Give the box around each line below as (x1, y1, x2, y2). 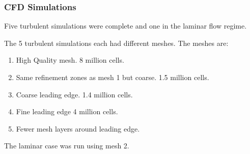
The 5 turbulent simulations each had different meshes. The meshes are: (4, 37, 229, 48)
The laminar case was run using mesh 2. (4, 140, 129, 151)
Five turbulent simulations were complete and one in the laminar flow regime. (4, 20, 247, 31)
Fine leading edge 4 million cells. (16, 106, 118, 117)
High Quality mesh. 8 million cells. (16, 55, 124, 65)
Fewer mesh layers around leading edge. (16, 123, 140, 134)
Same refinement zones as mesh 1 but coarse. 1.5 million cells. (16, 72, 209, 82)
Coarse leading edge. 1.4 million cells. (16, 89, 133, 99)
